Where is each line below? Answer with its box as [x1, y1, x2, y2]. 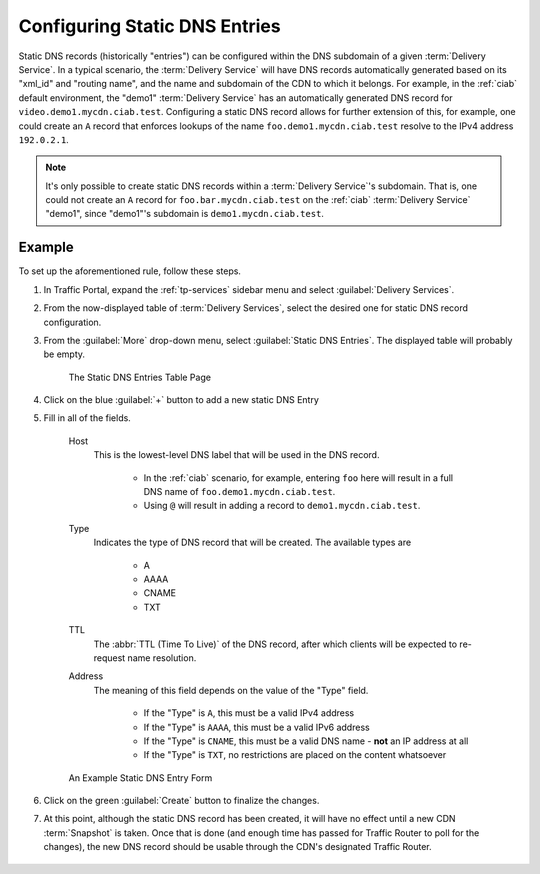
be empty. [43, 348, 85, 360]
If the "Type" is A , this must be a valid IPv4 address [143, 707, 355, 719]
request [93, 651, 126, 664]
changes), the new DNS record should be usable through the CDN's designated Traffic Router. [43, 841, 432, 853]
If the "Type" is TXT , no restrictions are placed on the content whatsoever [143, 749, 447, 761]
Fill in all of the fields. [43, 412, 132, 424]
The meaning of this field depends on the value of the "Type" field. [93, 684, 369, 696]
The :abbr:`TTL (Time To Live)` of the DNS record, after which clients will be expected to [93, 638, 458, 650]
